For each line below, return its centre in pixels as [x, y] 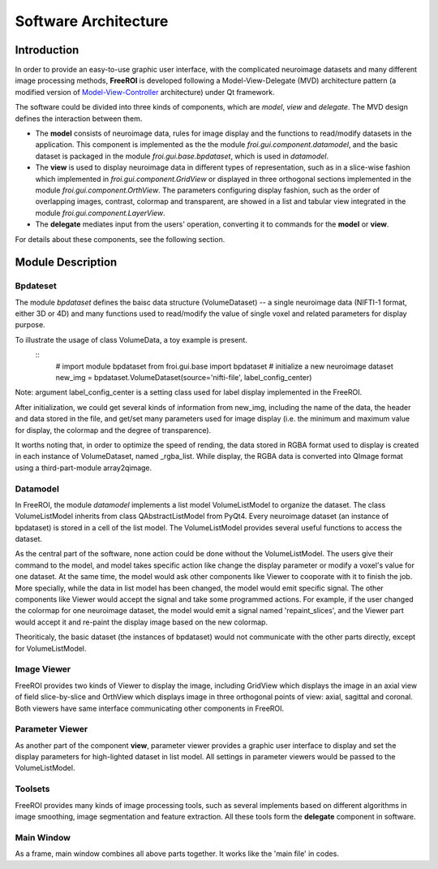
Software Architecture [92, 21]
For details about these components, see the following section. [120, 239]
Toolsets [32, 789]
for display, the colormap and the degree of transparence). [113, 430]
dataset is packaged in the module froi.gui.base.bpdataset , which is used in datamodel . [182, 156]
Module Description [66, 263]
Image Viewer [43, 669]
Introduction [47, 50]
